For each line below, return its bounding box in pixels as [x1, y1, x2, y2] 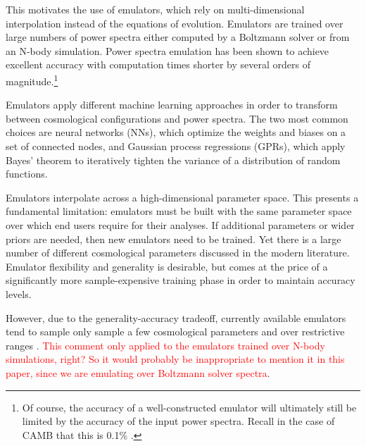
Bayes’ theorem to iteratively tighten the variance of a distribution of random [6, 152, 341, 167]
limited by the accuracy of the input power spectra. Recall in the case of [22, 414, 335, 428]
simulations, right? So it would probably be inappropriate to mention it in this [6, 352, 345, 366]
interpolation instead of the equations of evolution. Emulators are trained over [6, 16, 343, 30]
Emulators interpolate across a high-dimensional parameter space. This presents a [6, 190, 359, 204]
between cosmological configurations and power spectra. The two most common [6, 111, 348, 125]
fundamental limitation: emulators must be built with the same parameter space [6, 204, 352, 218]
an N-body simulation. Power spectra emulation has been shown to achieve [6, 43, 329, 58]
